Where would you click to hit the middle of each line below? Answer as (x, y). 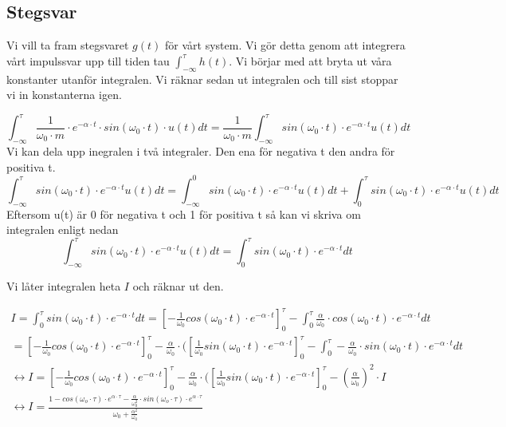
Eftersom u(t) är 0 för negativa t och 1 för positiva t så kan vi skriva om (184, 213)
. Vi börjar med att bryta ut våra (310, 60)
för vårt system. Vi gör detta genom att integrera (285, 45)
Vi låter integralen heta (64, 286)
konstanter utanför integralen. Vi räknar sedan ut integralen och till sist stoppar (202, 79)
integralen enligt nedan (63, 229)
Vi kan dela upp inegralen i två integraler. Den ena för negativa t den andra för (201, 151)
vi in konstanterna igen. (64, 95)
